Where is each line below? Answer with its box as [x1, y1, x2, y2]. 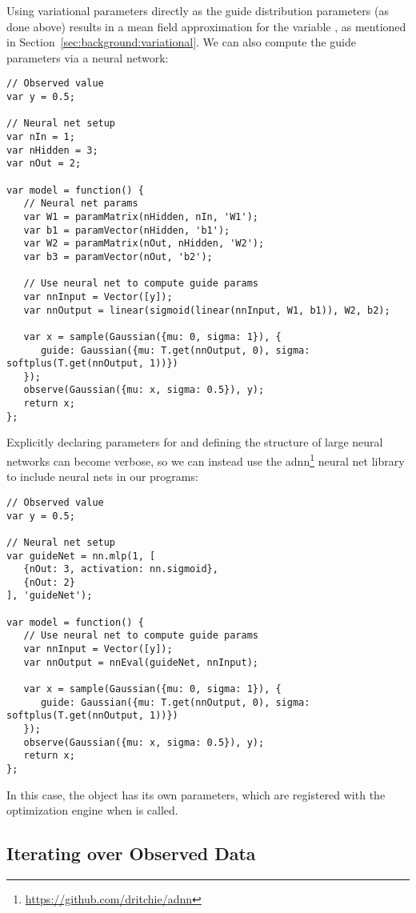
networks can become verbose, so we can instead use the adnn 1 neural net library [6, 450, 405, 469]
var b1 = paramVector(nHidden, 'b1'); [23, 224, 230, 236]
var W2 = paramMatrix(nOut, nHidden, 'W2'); [23, 238, 265, 250]
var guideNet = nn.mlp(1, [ [6, 550, 156, 562]
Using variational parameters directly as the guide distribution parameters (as [6, 2, 389, 18]
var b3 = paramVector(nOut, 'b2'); [23, 250, 213, 262]
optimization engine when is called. [6, 802, 178, 819]
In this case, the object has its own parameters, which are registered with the [6, 786, 386, 803]
